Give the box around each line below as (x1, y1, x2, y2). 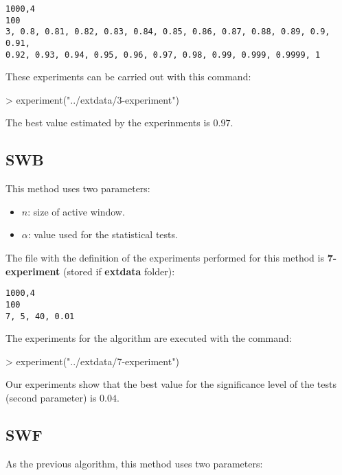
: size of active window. (27, 204, 125, 218)
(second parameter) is (5, 390, 97, 404)
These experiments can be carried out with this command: (5, 69, 251, 84)
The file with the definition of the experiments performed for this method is (5, 251, 324, 265)
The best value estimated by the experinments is (5, 115, 210, 130)
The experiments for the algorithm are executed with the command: (5, 331, 292, 345)
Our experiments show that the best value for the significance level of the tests (5, 377, 337, 391)
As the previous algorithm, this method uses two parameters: (5, 456, 263, 470)
